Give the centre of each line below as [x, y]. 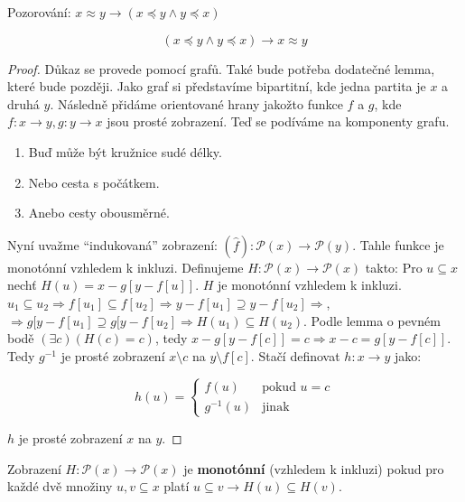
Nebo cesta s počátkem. [94, 182]
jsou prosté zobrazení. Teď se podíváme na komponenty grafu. [278, 121]
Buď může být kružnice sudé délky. [125, 151]
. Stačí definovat [295, 355]
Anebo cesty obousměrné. [99, 213]
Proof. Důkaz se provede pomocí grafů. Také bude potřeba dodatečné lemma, [221, 68]
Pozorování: [39, 12]
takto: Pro [394, 267]
